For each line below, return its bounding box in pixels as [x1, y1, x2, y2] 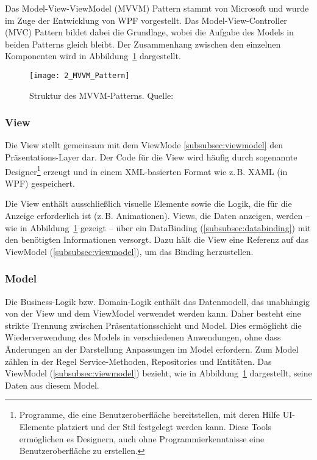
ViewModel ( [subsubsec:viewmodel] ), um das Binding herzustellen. [5, 245, 254, 257]
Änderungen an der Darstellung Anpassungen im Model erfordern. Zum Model [5, 343, 299, 356]
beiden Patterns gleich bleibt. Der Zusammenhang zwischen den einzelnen [5, 37, 281, 50]
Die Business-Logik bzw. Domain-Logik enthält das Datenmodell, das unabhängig [5, 295, 310, 307]
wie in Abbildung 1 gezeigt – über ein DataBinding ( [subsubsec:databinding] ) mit [5, 221, 311, 234]
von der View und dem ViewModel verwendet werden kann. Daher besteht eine [5, 307, 301, 320]
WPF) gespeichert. [5, 176, 75, 189]
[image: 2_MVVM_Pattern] [29, 71, 130, 80]
